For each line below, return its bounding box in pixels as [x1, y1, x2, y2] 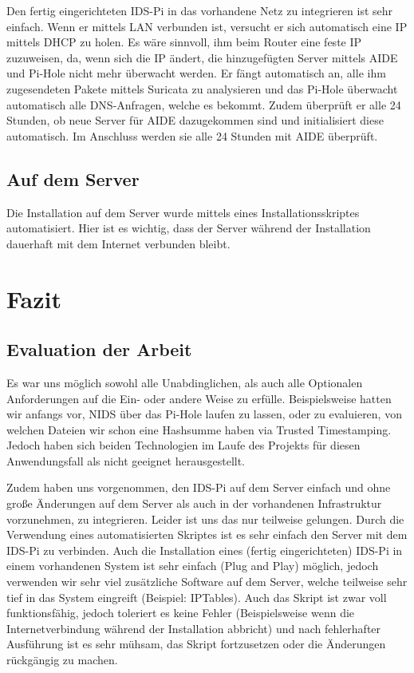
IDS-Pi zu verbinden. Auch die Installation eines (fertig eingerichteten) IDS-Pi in [6, 541, 403, 558]
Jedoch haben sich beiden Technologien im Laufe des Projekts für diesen [6, 437, 361, 453]
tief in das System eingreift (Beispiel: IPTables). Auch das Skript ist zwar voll [6, 588, 387, 605]
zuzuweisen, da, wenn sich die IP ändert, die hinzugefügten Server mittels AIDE [6, 49, 398, 65]
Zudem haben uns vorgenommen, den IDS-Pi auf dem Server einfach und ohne [6, 479, 391, 496]
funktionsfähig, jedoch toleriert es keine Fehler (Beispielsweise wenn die [6, 604, 355, 621]
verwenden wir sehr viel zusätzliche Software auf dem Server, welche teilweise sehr [6, 573, 408, 590]
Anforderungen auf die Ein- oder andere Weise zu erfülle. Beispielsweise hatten [6, 390, 392, 406]
